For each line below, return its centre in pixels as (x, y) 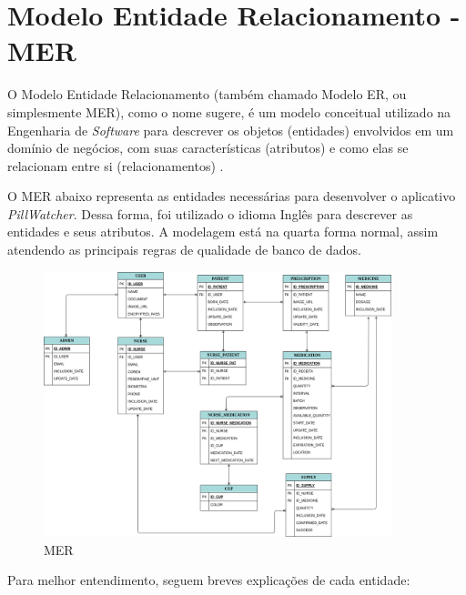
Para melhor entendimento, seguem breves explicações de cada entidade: (209, 580)
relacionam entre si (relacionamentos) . (116, 165)
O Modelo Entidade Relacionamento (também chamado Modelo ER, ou (207, 94)
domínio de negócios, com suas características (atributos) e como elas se (208, 148)
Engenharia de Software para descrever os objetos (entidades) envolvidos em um (231, 130)
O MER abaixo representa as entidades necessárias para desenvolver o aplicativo (232, 196)
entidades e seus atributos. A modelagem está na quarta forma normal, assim (223, 232)
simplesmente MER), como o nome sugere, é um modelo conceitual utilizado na (229, 111)
